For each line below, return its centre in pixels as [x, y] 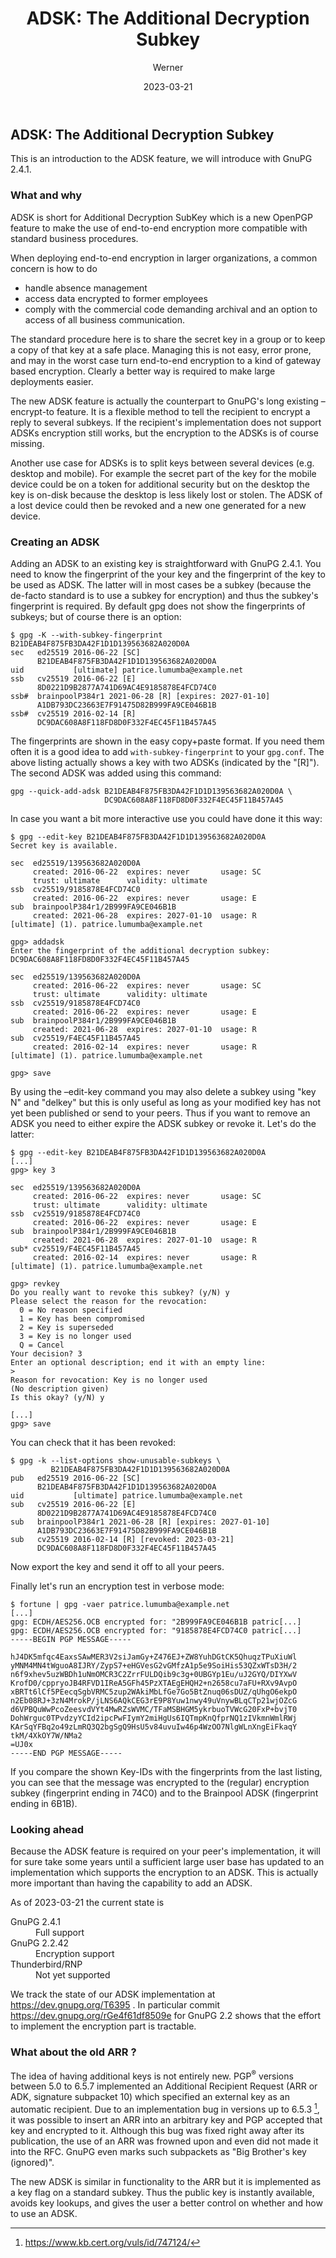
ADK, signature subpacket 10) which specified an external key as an [150, 2097]
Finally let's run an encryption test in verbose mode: [117, 1586]
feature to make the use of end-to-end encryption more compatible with [159, 228]
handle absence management [86, 288]
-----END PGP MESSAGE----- [66, 1753]
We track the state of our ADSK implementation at [113, 1994]
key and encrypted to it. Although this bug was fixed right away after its [157, 2130]
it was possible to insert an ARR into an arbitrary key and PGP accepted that [166, 2119]
